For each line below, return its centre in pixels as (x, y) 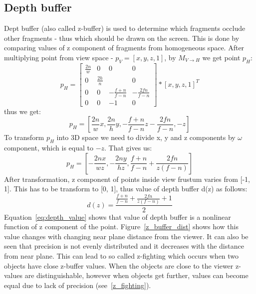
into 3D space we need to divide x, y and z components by (146, 137)
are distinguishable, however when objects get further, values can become (136, 275)
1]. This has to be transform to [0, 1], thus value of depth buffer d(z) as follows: (126, 189)
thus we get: (22, 111)
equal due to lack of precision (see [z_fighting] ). (78, 285)
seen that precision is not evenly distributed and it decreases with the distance (124, 246)
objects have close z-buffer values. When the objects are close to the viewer (119, 265)
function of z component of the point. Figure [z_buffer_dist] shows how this (121, 226)
